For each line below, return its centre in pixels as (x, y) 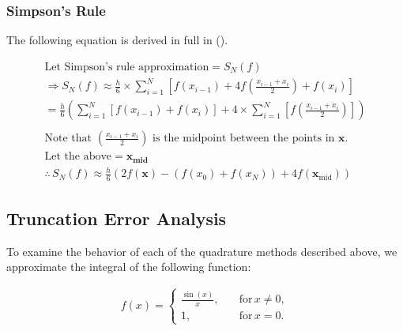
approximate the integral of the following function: (129, 267)
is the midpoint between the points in (244, 139)
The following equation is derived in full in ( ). (117, 40)
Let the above (78, 157)
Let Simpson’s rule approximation (127, 67)
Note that (68, 139)
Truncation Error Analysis (117, 218)
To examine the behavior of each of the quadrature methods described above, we (202, 251)
